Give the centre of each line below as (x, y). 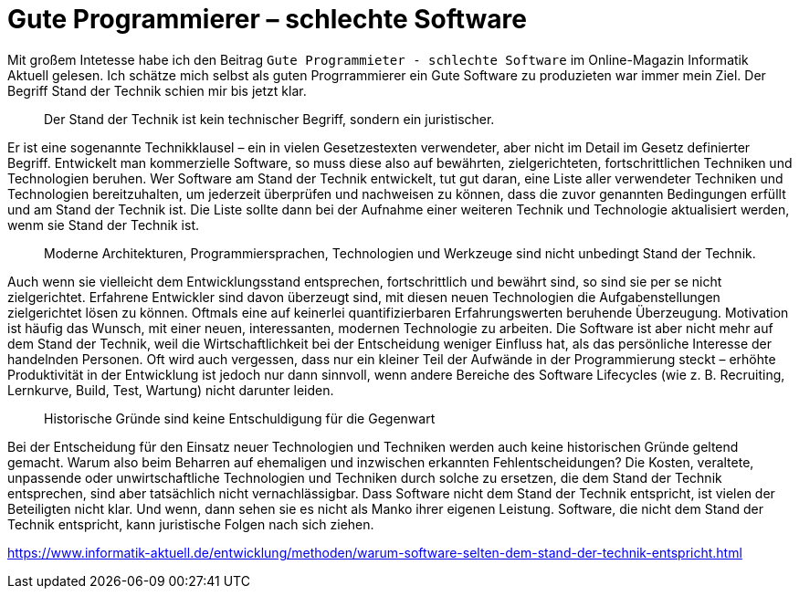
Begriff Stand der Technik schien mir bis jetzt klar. (157, 90)
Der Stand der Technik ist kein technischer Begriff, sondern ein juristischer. (269, 119)
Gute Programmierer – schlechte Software (267, 19)
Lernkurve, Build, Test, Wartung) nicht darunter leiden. (171, 390)
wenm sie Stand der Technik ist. (103, 225)
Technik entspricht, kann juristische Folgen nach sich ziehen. (191, 524)
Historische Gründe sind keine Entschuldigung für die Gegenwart (240, 418)
